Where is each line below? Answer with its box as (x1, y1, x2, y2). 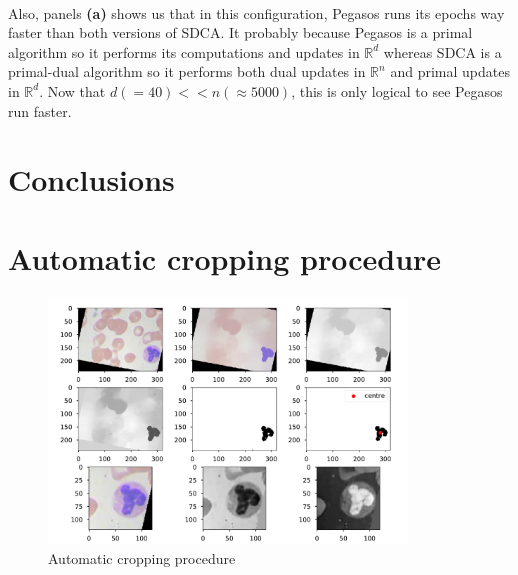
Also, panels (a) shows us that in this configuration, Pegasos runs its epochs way (8, 2, 505, 23)
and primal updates (390, 61, 510, 82)
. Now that (39, 80, 106, 101)
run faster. (8, 100, 72, 121)
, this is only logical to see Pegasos (291, 80, 503, 101)
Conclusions (8, 159, 175, 200)
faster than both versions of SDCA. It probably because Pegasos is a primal (8, 22, 473, 43)
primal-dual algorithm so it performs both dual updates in (8, 61, 366, 82)
